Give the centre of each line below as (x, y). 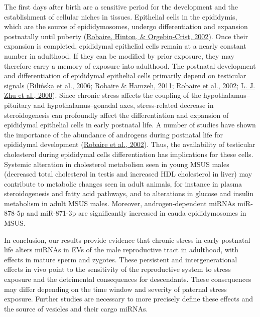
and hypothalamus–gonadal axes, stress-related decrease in (123, 105)
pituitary (18, 105)
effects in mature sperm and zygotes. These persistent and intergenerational (121, 259)
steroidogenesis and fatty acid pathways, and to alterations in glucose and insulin (129, 193)
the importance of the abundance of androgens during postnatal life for (113, 134)
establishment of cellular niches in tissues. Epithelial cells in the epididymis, (121, 16)
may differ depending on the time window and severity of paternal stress (115, 289)
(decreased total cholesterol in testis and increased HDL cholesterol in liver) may (128, 174)
